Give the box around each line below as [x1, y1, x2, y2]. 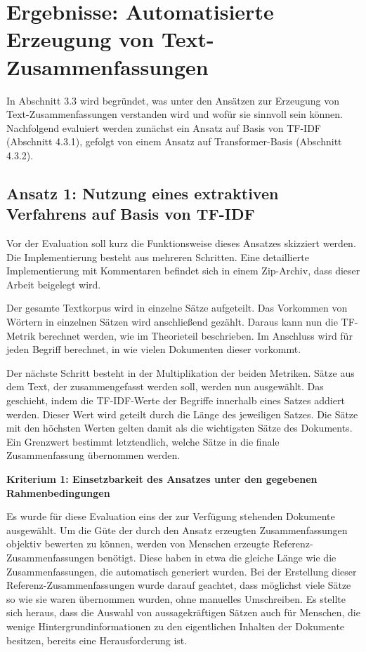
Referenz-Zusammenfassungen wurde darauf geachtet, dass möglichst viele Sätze [6, 578, 351, 592]
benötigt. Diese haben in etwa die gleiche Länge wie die [97, 550, 336, 564]
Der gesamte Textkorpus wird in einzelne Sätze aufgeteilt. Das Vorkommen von [6, 300, 348, 315]
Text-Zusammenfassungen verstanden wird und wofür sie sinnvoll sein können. [6, 107, 344, 121]
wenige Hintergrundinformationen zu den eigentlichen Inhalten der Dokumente [6, 618, 345, 633]
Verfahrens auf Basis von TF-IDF [6, 203, 255, 225]
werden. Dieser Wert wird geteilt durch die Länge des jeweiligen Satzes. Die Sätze [6, 406, 358, 421]
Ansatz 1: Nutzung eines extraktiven [6, 182, 279, 204]
